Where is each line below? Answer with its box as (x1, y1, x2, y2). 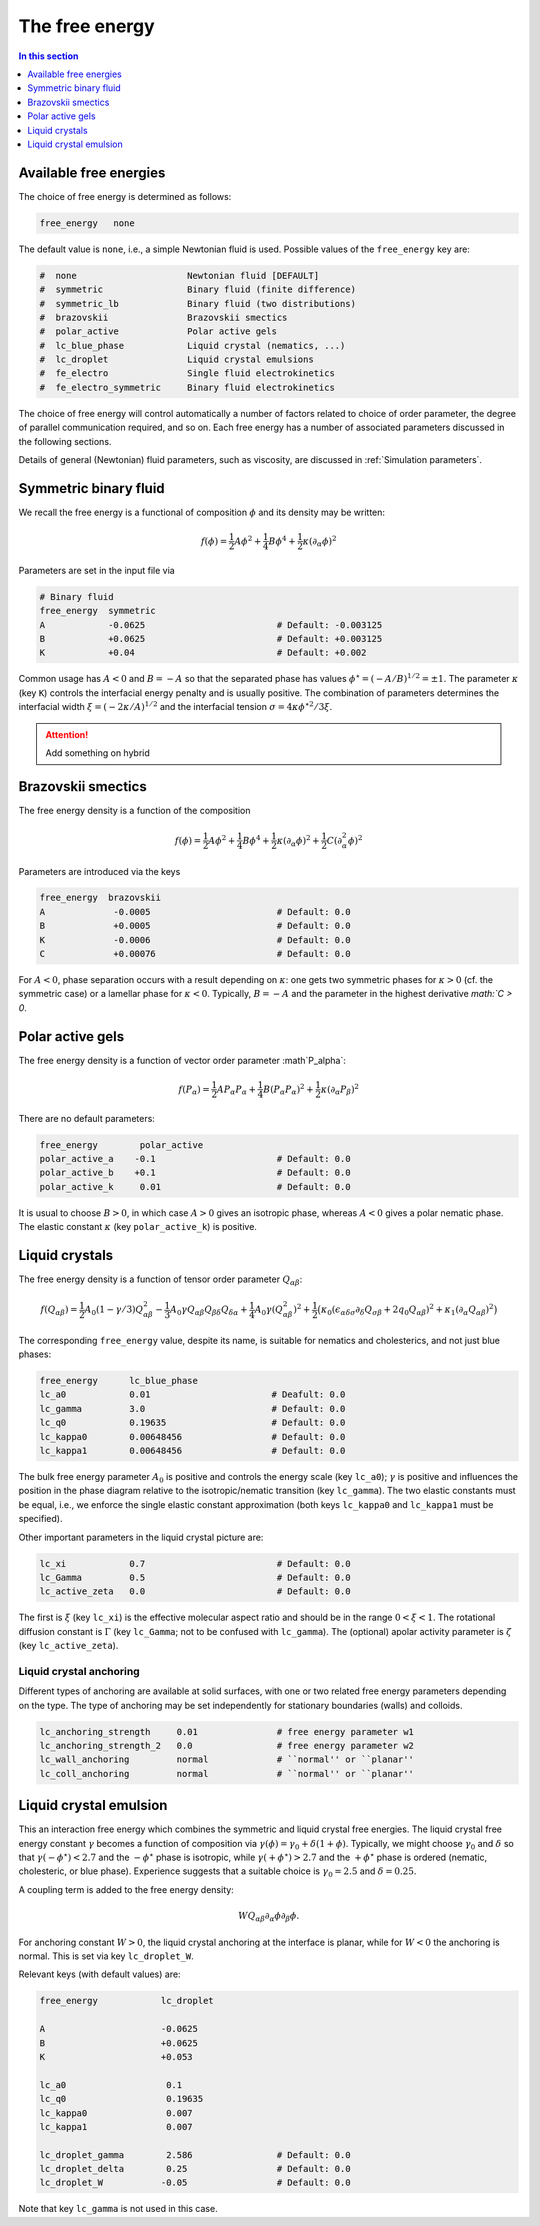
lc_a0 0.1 (39, 2079, 183, 2090)
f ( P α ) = (178, 1083, 210, 1097)
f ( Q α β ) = (40, 1304, 78, 1317)
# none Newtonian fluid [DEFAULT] (39, 270, 320, 281)
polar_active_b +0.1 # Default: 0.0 (39, 1167, 351, 1179)
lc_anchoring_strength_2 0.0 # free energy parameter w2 (39, 1740, 415, 1752)
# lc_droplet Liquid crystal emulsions (39, 354, 314, 365)
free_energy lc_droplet (39, 1995, 214, 2007)
